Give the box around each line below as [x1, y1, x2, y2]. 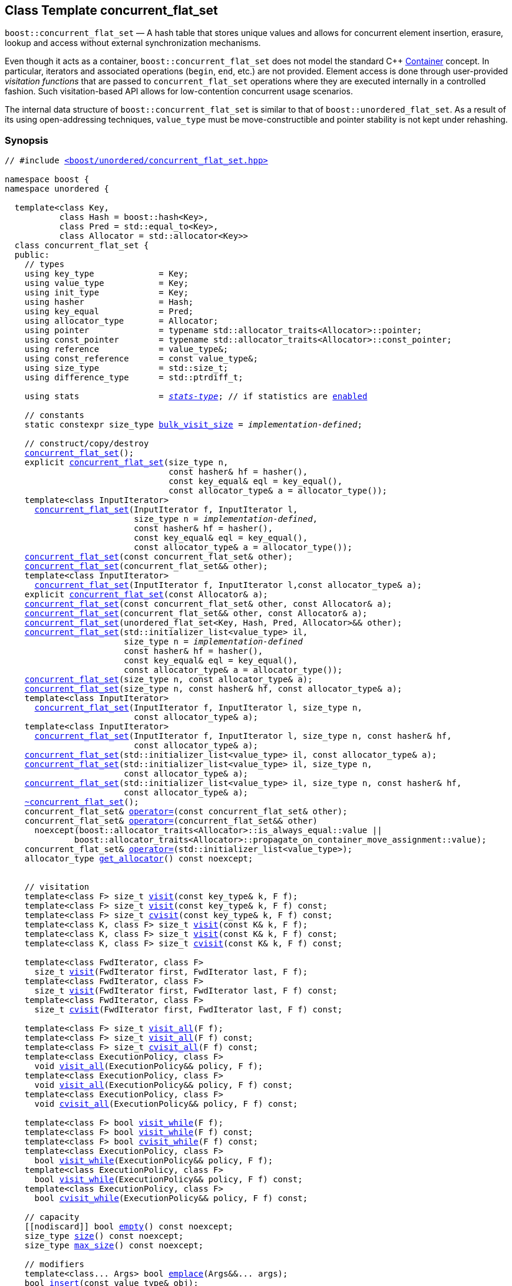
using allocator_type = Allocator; [24, 316, 219, 326]
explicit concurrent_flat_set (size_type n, [24, 458, 229, 468]
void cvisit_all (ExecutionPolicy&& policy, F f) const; [34, 1099, 298, 1109]
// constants [24, 410, 84, 420]
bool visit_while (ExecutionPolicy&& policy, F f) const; [34, 1175, 303, 1185]
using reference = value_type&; [24, 344, 229, 354]
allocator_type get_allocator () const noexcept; [24, 854, 253, 864]
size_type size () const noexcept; [24, 1231, 184, 1241]
